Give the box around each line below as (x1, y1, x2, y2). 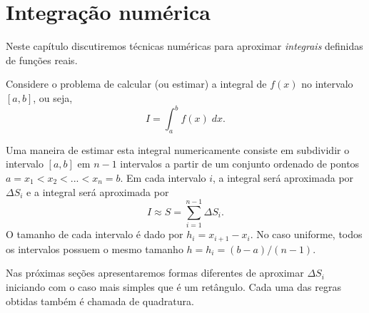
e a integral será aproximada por (26, 184, 169, 199)
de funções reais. (6, 52, 78, 67)
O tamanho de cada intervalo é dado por (6, 227, 183, 242)
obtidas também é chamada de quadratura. (6, 293, 194, 308)
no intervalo (301, 76, 353, 91)
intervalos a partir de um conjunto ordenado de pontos (120, 156, 360, 171)
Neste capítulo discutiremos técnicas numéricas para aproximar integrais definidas (6, 39, 363, 53)
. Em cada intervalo (120, 170, 206, 185)
